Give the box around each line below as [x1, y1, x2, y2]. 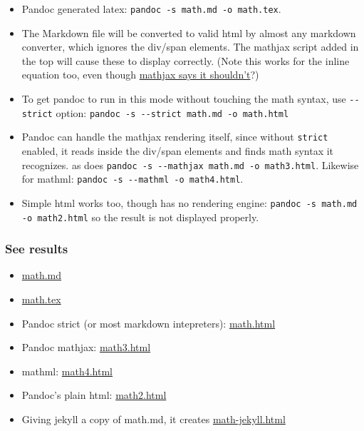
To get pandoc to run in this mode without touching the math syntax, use [21, 91, 346, 106]
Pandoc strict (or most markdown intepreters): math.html [21, 315, 276, 330]
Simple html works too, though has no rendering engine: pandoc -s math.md [21, 195, 358, 210]
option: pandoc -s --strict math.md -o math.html [56, 105, 289, 120]
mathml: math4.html [21, 363, 113, 378]
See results [5, 240, 68, 258]
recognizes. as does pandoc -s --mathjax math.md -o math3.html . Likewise [21, 157, 359, 172]
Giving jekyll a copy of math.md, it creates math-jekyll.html [21, 412, 286, 426]
